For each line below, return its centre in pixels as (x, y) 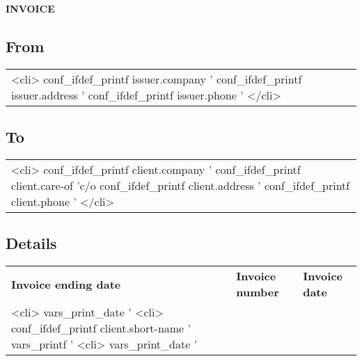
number (258, 292)
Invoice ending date (66, 284)
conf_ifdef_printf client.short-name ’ (101, 328)
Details (31, 243)
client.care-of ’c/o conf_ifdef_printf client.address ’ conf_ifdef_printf (181, 185)
